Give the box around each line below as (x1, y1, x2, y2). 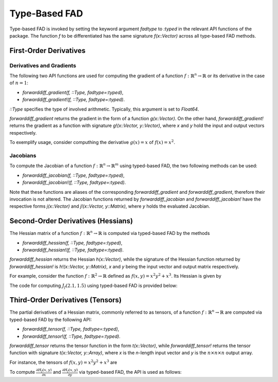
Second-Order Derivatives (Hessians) (9, 216, 133, 226)
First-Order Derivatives (9, 46, 86, 55)
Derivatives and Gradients (9, 62, 77, 69)
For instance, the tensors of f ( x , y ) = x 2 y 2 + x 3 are (9, 359, 117, 365)
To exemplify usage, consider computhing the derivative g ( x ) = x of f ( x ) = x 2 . (9, 139, 175, 145)
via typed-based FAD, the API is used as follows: (79, 369, 182, 375)
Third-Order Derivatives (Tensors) (9, 296, 122, 304)
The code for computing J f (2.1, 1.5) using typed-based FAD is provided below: (9, 282, 178, 290)
